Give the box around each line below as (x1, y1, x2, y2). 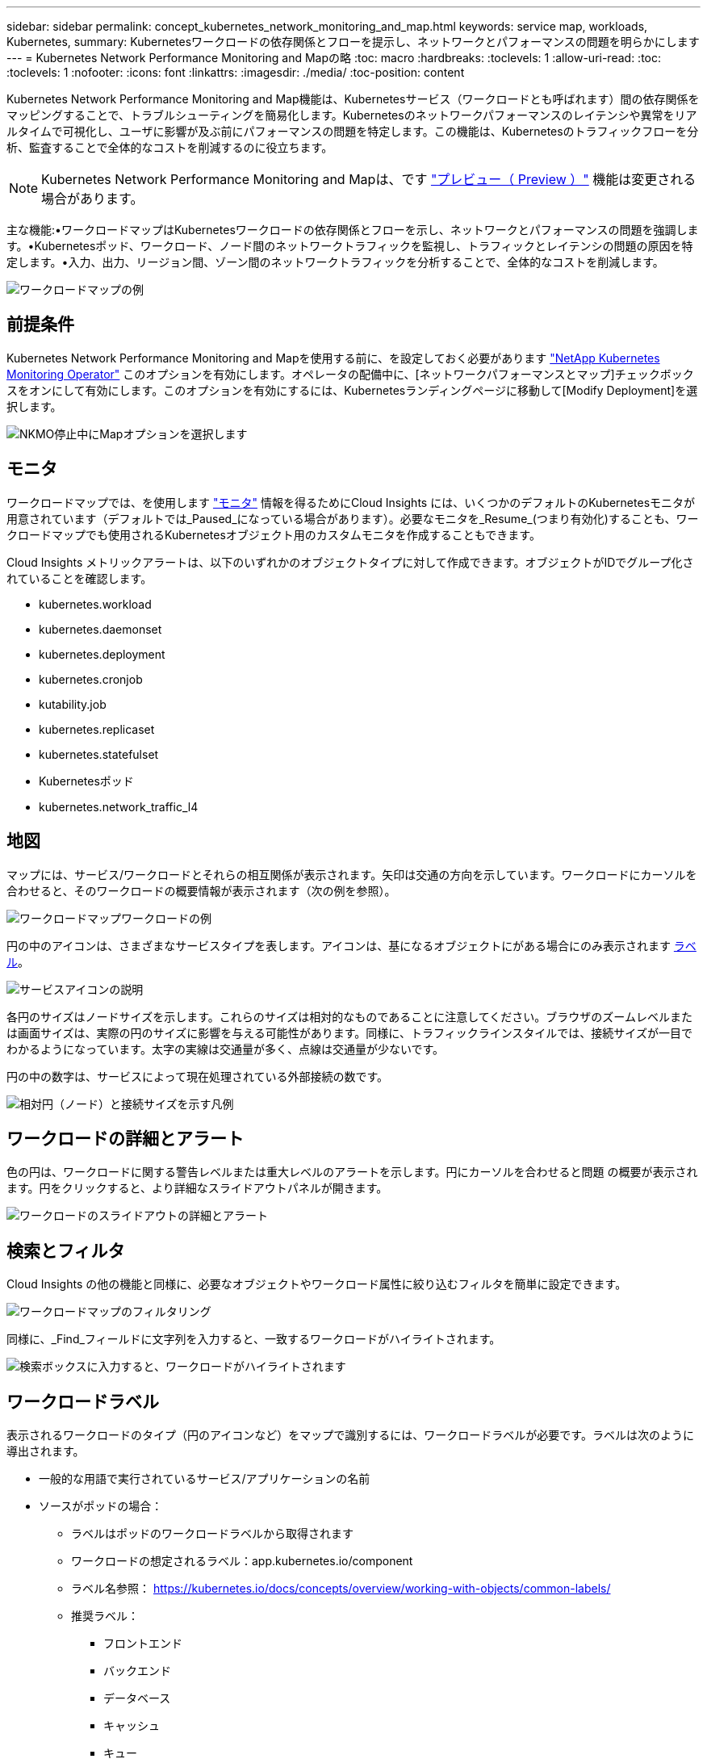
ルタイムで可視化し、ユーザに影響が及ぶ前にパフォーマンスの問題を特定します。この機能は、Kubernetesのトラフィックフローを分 (6, 124, 699, 138)
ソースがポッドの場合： (39, 1499, 163, 1514)
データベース (103, 1691, 171, 1706)
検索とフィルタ (6, 1240, 125, 1261)
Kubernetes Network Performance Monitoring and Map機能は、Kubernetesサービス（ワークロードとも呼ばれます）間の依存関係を (6, 92, 700, 106)
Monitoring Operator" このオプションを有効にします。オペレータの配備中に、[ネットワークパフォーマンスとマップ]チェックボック (6, 366, 694, 381)
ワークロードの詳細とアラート (6, 1128, 244, 1149)
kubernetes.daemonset (39, 622, 162, 636)
